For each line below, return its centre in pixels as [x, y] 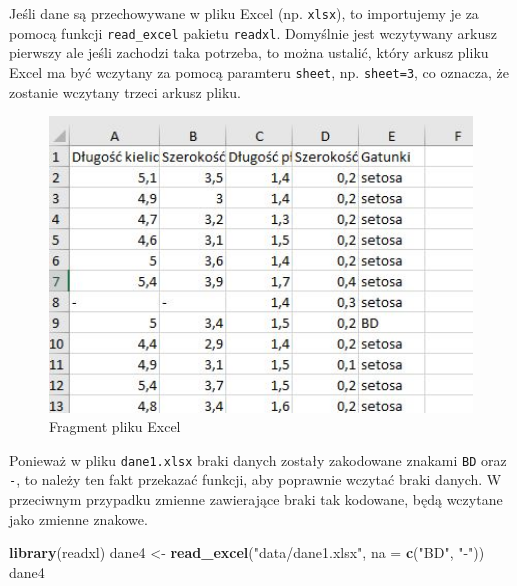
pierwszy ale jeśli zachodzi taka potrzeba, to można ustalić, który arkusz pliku [249, 52]
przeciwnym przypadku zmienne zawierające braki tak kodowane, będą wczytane [256, 499]
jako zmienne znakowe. [78, 518]
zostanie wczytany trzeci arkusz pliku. [125, 91]
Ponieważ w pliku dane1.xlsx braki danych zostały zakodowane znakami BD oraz [258, 459]
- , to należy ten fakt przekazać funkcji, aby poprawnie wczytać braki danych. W [255, 479]
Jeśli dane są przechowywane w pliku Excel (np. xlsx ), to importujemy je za [244, 13]
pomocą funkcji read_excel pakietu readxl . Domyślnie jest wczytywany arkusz [253, 32]
